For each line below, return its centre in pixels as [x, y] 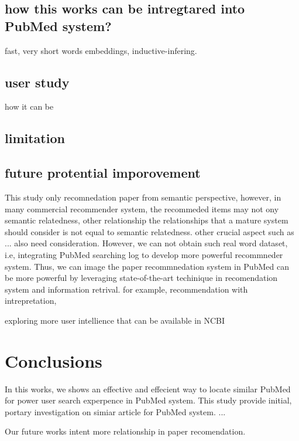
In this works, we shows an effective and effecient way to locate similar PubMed [148, 389]
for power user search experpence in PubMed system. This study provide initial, [148, 400]
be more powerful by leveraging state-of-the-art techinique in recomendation [141, 278]
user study [37, 82]
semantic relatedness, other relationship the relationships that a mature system [147, 220]
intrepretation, [31, 301]
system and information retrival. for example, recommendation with [126, 289]
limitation [35, 138]
